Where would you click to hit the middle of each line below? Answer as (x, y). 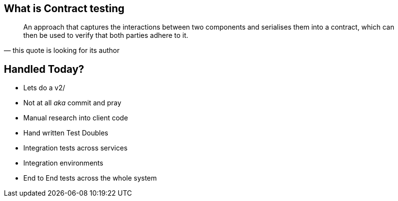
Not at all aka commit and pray (72, 103)
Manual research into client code (76, 118)
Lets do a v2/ (44, 88)
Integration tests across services (75, 148)
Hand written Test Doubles (66, 133)
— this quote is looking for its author (62, 50)
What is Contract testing (64, 8)
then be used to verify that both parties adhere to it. (106, 35)
